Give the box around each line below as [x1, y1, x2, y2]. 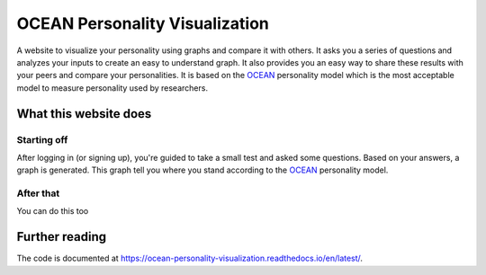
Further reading [16, 229, 107, 244]
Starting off [16, 133, 68, 146]
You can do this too [16, 206, 89, 217]
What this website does [16, 106, 152, 121]
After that [16, 187, 60, 200]
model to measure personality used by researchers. [16, 82, 209, 93]
